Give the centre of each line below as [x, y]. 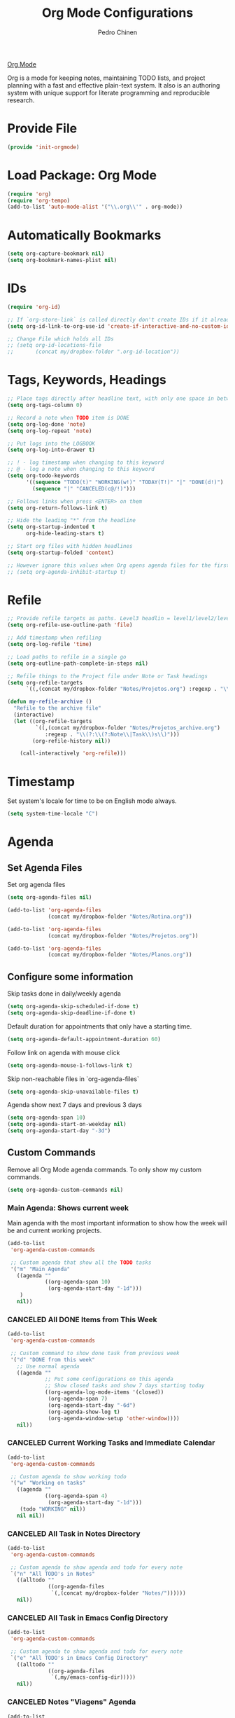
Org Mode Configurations [117, 13]
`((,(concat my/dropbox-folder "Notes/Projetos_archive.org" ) [128, 728]
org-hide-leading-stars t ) [65, 534]
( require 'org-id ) [34, 307]
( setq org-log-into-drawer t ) [51, 450]
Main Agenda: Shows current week [68, 1208]
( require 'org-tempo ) [39, 200]
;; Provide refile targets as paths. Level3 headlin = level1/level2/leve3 [120, 619]
